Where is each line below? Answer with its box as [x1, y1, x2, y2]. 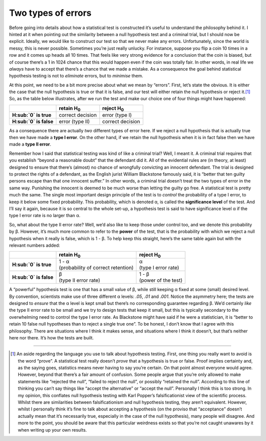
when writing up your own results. [18, 427, 87, 433]
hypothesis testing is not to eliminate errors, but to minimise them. [9, 73, 143, 79]
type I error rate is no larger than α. [9, 213, 81, 219]
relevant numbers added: [9, 242, 60, 248]
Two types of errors [9, 7, 92, 18]
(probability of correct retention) [59, 264, 134, 271]
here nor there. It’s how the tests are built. [9, 334, 94, 340]
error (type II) [59, 118, 90, 125]
